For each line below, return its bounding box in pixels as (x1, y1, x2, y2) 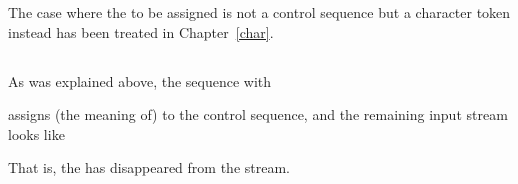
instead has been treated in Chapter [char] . (8, 21, 274, 42)
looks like (8, 123, 65, 144)
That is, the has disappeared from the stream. (8, 157, 290, 178)
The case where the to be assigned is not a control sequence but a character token (8, 2, 511, 22)
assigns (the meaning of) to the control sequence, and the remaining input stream (8, 104, 508, 125)
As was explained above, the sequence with (8, 70, 272, 91)
